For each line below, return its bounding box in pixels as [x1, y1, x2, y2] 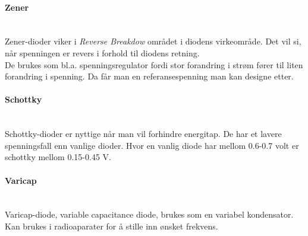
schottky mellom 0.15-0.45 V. [5, 151, 111, 163]
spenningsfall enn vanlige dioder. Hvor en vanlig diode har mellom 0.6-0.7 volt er [5, 139, 299, 151]
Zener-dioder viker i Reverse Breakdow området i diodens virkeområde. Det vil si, [5, 35, 301, 47]
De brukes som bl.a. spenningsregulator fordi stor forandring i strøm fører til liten [5, 58, 303, 71]
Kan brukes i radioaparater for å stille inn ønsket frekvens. [5, 219, 218, 232]
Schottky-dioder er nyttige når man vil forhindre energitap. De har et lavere [5, 127, 282, 140]
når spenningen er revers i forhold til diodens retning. [5, 46, 200, 59]
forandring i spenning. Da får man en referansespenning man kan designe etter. [5, 70, 294, 82]
